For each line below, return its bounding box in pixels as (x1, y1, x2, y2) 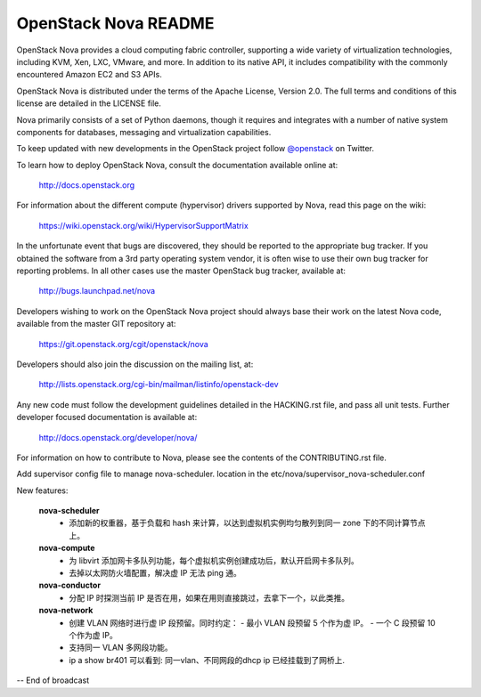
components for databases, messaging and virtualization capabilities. (16, 126, 272, 137)
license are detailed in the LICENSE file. (16, 98, 162, 109)
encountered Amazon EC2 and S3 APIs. (16, 69, 162, 80)
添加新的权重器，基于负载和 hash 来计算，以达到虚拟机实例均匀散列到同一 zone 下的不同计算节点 (69, 517, 426, 529)
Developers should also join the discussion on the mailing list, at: (16, 359, 254, 369)
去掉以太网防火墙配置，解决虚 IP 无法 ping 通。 (69, 568, 242, 579)
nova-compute (38, 543, 95, 554)
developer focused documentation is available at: (16, 412, 198, 423)
